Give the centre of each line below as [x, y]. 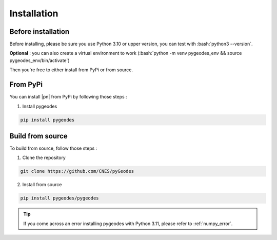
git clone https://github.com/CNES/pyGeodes [77, 171]
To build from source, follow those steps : [53, 148]
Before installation [39, 32]
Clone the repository [44, 158]
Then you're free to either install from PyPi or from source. [71, 70]
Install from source [42, 185]
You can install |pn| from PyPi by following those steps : [68, 97]
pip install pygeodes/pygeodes [60, 198]
